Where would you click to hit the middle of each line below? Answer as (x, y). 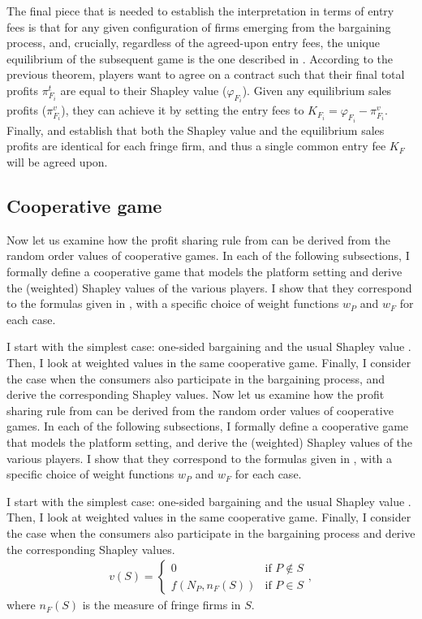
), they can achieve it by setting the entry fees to (183, 110)
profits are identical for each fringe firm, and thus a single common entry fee (196, 146)
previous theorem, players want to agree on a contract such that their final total (206, 74)
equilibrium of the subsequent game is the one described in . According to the (200, 58)
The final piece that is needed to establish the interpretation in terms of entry (200, 11)
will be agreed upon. (57, 162)
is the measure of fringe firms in (161, 605)
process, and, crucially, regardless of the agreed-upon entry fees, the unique (193, 43)
